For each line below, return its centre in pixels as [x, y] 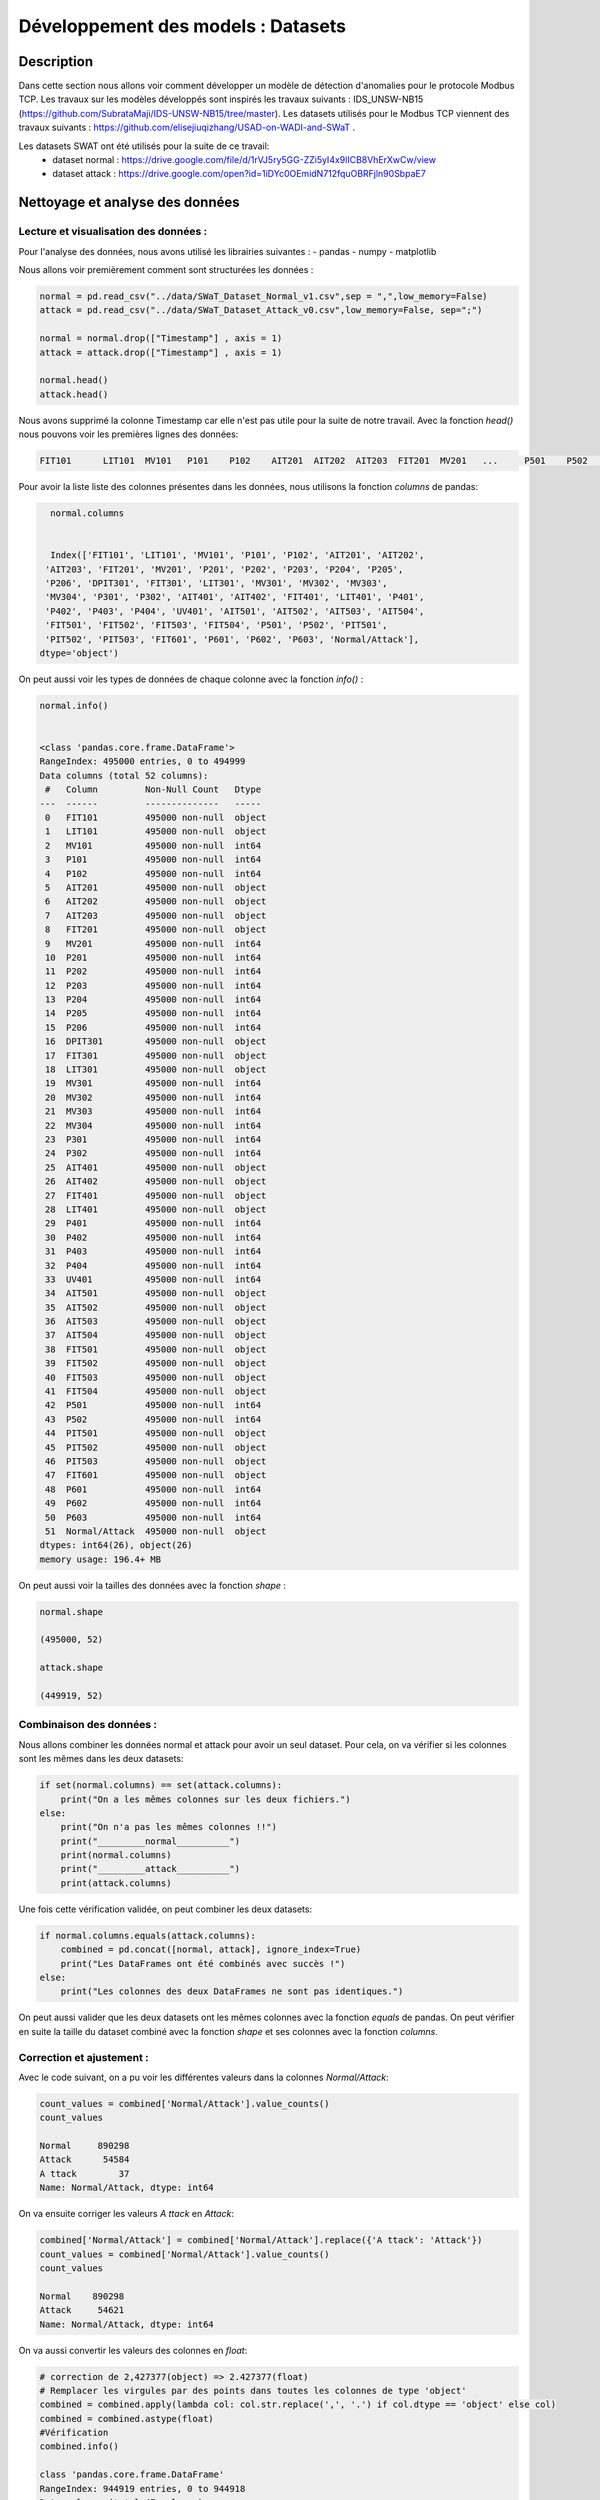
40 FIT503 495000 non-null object [156, 1377]
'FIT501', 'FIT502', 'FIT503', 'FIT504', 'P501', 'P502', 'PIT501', [216, 625]
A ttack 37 [84, 2173]
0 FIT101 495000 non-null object [156, 817]
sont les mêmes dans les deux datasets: [101, 1759]
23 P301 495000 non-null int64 [153, 1139]
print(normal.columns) [116, 1855]
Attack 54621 [82, 2310]
